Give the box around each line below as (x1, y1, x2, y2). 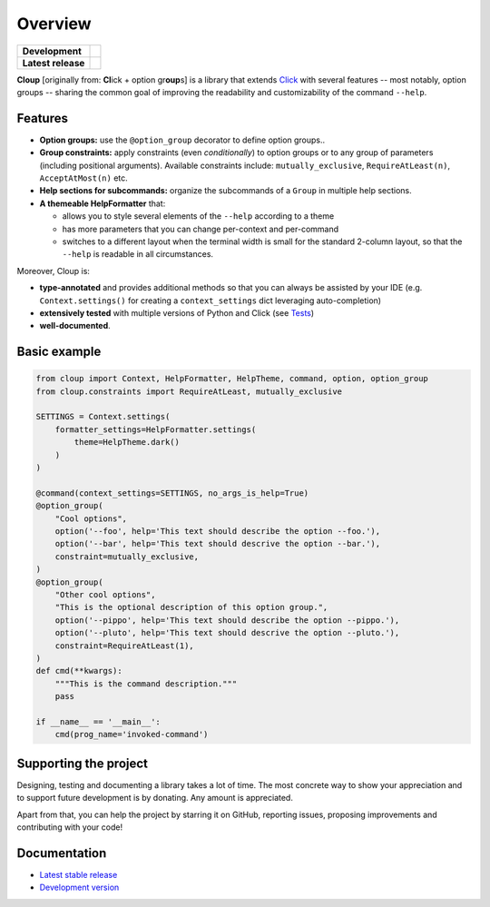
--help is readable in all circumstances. (62, 249, 213, 260)
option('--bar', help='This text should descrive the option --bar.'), (54, 538, 381, 549)
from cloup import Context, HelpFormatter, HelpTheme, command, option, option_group (35, 373, 428, 384)
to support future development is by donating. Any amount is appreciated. (16, 793, 294, 803)
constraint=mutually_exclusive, (54, 551, 200, 562)
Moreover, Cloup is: (16, 265, 91, 276)
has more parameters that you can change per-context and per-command (62, 223, 339, 234)
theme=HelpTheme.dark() (73, 437, 181, 448)
